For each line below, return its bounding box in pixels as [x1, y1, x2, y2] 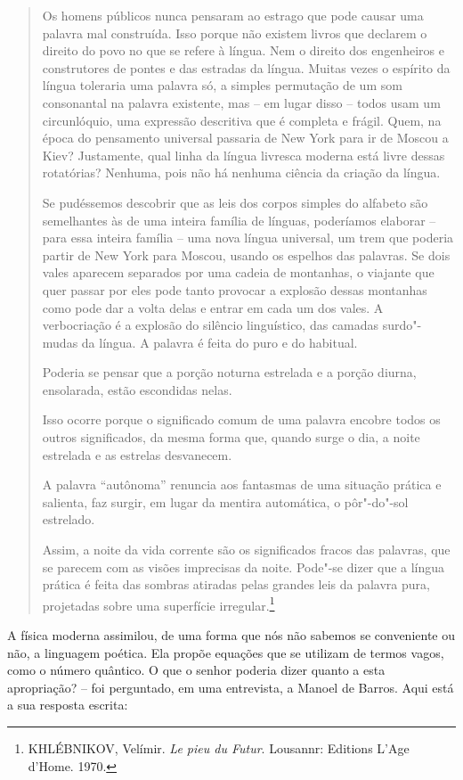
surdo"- [382, 316, 422, 334]
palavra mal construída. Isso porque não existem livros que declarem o [42, 23, 427, 42]
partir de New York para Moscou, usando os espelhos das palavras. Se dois [42, 245, 451, 264]
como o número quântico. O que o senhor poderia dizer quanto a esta [7, 661, 386, 679]
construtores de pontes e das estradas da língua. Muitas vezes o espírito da [42, 58, 451, 77]
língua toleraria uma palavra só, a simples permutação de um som [42, 76, 402, 94]
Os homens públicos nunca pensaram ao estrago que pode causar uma [42, 6, 424, 24]
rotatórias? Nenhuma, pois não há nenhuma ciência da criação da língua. [42, 163, 441, 182]
